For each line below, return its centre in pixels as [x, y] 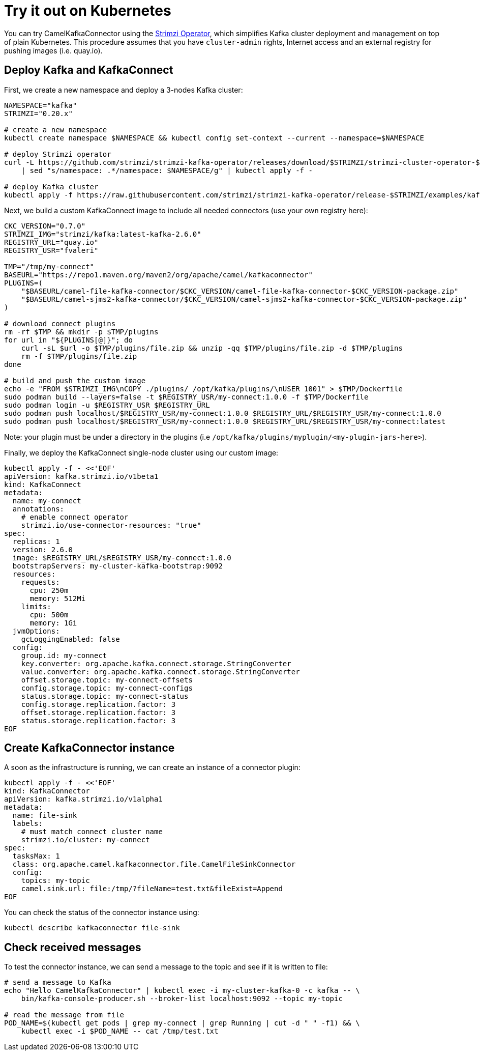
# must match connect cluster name [92, 832]
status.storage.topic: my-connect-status [105, 696]
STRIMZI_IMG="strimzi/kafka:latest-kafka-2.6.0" [103, 234]
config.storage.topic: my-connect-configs [107, 688]
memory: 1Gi [53, 623]
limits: [36, 606]
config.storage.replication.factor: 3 [98, 704]
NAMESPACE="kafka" [41, 105]
